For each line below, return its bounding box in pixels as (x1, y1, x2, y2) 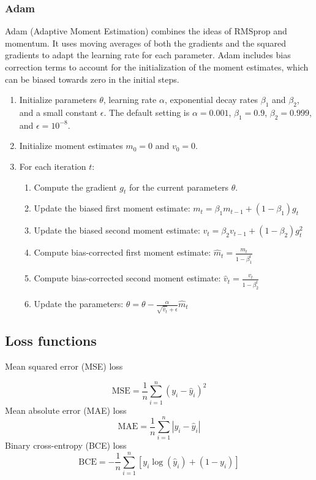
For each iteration (19, 159, 86, 172)
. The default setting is (103, 105, 190, 118)
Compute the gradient (34, 180, 117, 193)
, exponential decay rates (164, 93, 258, 106)
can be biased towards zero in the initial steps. (5, 72, 179, 85)
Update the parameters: (34, 297, 124, 310)
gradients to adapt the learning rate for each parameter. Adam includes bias (5, 48, 291, 61)
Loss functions (5, 331, 97, 350)
